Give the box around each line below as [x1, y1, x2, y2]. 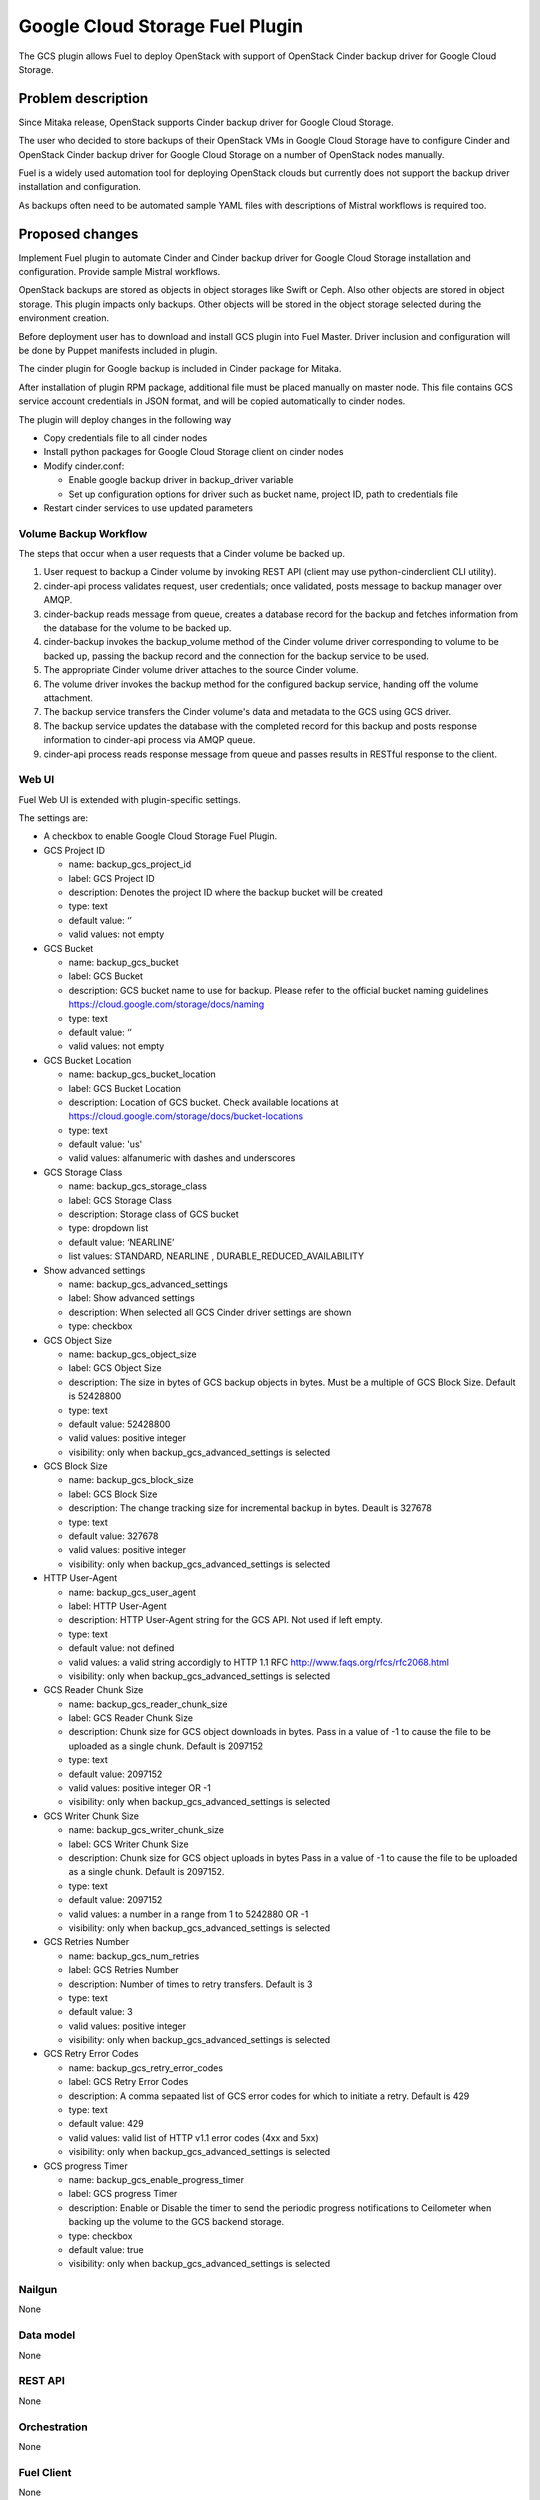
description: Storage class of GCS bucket [68, 1208, 239, 1220]
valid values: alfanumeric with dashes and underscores [68, 1152, 296, 1164]
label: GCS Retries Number [68, 1964, 179, 1976]
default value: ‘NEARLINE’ [68, 1236, 175, 1248]
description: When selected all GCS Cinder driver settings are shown [68, 1306, 352, 1318]
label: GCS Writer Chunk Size [68, 1838, 189, 1850]
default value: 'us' [68, 1138, 143, 1150]
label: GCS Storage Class [68, 1194, 172, 1206]
